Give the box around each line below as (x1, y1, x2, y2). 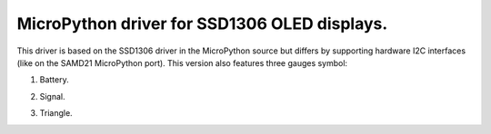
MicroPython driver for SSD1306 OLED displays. (16, 14, 388, 33)
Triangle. (39, 108, 73, 119)
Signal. (39, 91, 65, 101)
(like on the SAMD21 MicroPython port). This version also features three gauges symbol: (16, 57, 348, 68)
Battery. (39, 74, 69, 85)
